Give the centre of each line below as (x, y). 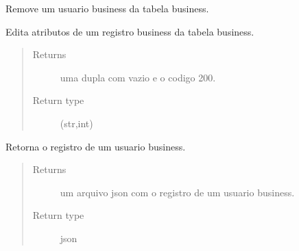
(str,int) (76, 123)
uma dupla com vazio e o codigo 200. (138, 77)
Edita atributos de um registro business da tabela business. (130, 31)
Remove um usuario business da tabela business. (107, 8)
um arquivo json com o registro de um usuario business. (177, 192)
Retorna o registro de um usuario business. (96, 146)
